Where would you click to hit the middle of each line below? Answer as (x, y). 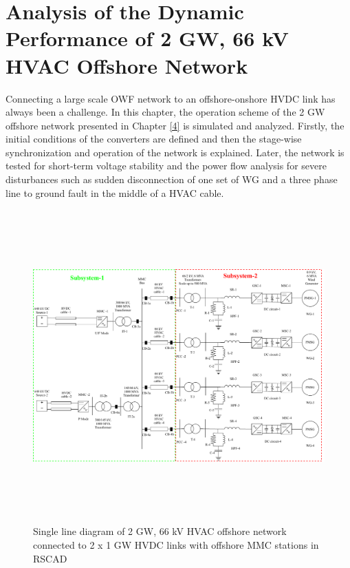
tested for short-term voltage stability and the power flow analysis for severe (166, 166)
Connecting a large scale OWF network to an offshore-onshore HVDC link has (171, 98)
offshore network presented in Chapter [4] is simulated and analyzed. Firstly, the (175, 125)
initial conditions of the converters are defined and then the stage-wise (154, 139)
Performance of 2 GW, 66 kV (147, 38)
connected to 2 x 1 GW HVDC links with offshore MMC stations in (176, 544)
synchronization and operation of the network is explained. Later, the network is (175, 152)
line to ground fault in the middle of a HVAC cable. (115, 192)
